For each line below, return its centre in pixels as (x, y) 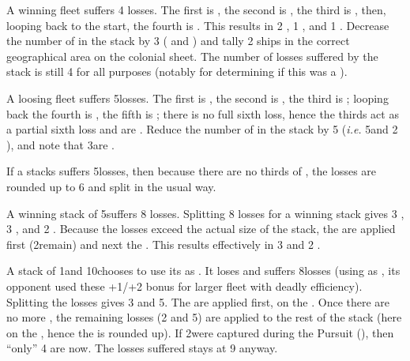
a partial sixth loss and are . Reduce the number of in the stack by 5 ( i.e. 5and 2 (202, 129)
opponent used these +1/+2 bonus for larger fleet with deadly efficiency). (184, 286)
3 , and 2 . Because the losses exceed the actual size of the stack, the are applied (201, 229)
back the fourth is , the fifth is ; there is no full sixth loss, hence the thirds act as (203, 113)
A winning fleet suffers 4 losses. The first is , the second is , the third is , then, (196, 9)
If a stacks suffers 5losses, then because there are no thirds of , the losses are (192, 171)
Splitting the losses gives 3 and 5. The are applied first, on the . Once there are (198, 301)
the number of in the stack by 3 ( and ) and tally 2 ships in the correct (178, 41)
